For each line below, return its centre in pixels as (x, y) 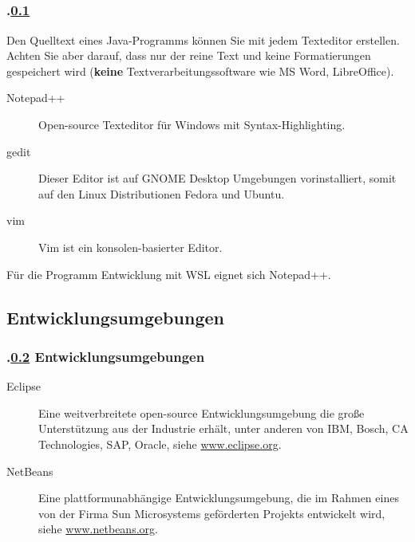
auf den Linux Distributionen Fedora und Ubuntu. (162, 193)
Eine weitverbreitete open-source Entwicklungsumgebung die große (202, 412)
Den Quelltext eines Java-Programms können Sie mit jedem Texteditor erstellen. (203, 39)
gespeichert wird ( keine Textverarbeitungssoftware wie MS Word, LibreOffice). (200, 71)
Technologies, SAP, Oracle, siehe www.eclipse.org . (160, 444)
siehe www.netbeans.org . (98, 529)
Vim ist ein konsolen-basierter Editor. (130, 247)
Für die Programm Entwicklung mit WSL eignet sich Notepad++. (169, 274)
